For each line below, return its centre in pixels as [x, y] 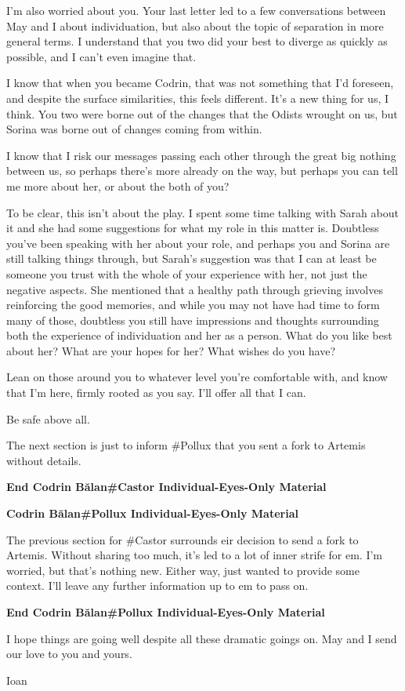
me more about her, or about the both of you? [118, 185]
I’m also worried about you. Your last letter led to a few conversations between [196, 10]
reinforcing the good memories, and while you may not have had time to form [193, 305]
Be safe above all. [48, 418]
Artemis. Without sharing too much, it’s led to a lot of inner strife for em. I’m [195, 555]
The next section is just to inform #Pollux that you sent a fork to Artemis [186, 445]
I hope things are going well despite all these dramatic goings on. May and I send [202, 638]
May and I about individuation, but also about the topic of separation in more [195, 25]
